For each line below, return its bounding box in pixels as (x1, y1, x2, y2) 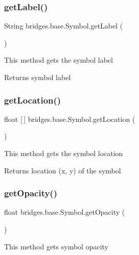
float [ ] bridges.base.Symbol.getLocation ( (4, 113, 135, 124)
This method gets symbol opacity (4, 241, 108, 251)
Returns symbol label (4, 72, 71, 82)
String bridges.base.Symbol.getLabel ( (4, 20, 123, 31)
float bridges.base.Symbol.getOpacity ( (4, 207, 125, 217)
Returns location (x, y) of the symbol (4, 165, 121, 175)
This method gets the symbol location (4, 148, 123, 158)
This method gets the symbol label (4, 55, 113, 65)
